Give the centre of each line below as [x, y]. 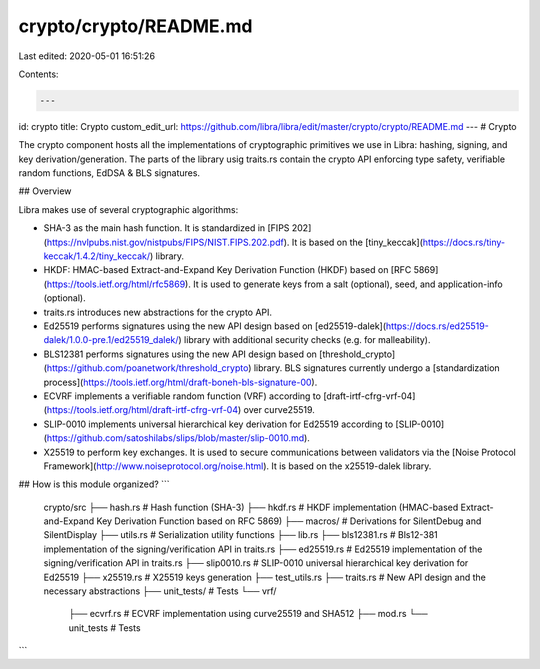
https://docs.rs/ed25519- [437, 326]
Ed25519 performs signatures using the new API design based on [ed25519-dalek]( [215, 326]
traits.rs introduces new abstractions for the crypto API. [158, 312]
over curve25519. [279, 410]
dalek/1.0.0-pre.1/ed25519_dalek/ [111, 340]
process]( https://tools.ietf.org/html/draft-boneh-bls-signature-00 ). [180, 382]
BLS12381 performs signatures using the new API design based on [180, 354]
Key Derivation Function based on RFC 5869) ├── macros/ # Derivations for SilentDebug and [289, 521]
